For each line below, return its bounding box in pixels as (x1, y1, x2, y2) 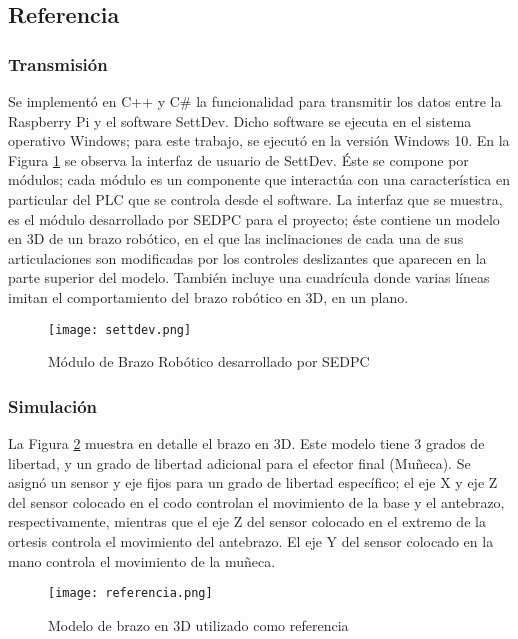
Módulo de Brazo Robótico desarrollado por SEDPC (48, 351, 370, 372)
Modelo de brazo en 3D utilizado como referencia (48, 614, 349, 635)
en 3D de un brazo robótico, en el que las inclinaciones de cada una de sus (8, 228, 464, 249)
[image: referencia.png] (48, 586, 213, 601)
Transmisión (8, 51, 108, 76)
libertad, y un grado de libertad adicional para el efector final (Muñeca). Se (8, 452, 471, 473)
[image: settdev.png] (48, 322, 192, 337)
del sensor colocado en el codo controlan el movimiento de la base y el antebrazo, (8, 491, 505, 512)
